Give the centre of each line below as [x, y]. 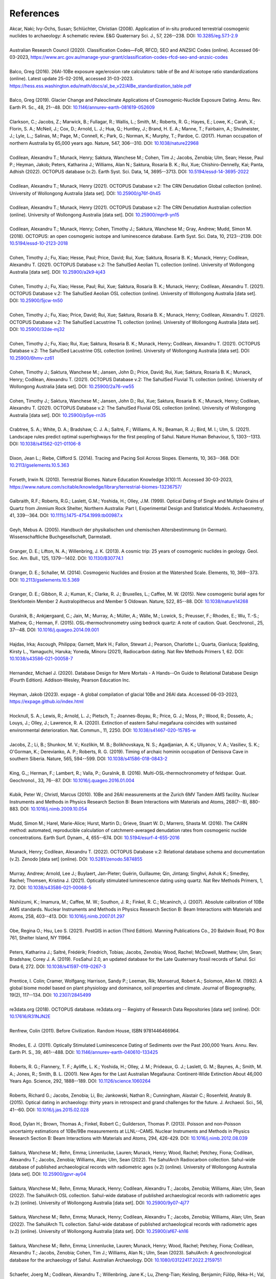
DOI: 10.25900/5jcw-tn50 [36, 301]
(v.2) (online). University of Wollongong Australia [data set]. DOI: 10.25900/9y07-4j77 [99, 1203]
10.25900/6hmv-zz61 [32, 358]
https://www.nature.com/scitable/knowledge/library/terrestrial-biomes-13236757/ [96, 487]
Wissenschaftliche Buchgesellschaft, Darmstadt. [61, 537]
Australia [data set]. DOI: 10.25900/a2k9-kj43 [57, 272]
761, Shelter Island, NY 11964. [40, 938]
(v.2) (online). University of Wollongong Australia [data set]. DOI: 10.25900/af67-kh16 [99, 1231]
